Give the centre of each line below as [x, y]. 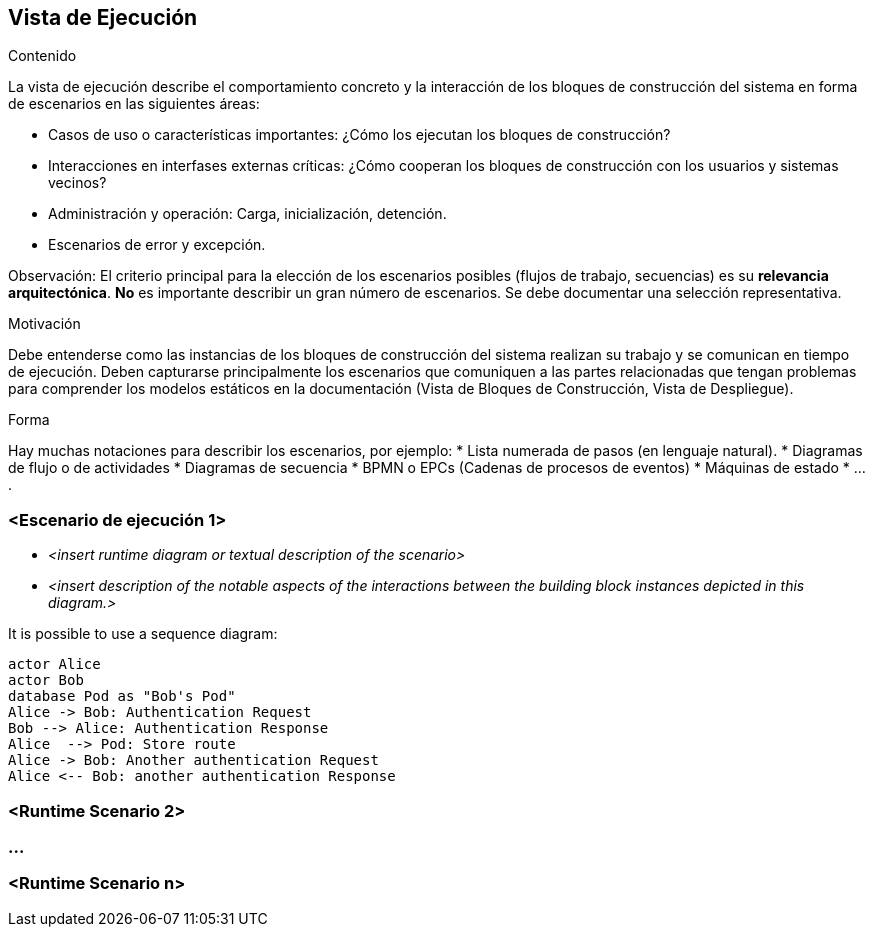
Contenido [42, 56]
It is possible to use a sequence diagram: [143, 634]
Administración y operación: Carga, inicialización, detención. [247, 214]
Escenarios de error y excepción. [157, 245]
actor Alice [54, 664]
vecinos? [77, 183]
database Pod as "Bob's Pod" [122, 696]
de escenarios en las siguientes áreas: [134, 104]
